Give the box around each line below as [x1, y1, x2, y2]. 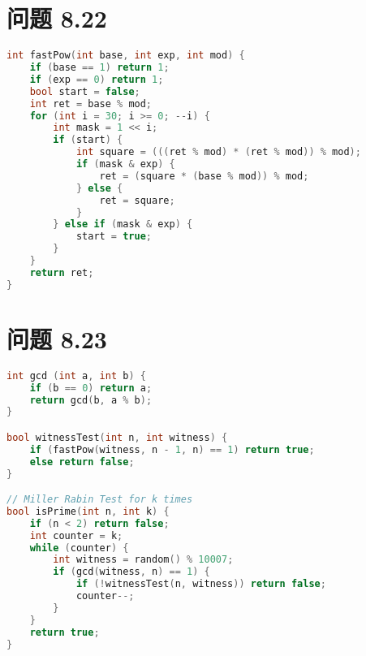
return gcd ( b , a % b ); [29, 394, 153, 406]
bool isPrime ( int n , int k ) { [6, 505, 170, 517]
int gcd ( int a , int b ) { [6, 369, 146, 382]
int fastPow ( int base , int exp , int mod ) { [6, 50, 245, 62]
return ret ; [29, 266, 94, 278]
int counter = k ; [29, 529, 123, 542]
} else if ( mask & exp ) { [53, 218, 193, 231]
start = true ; [75, 231, 153, 243]
